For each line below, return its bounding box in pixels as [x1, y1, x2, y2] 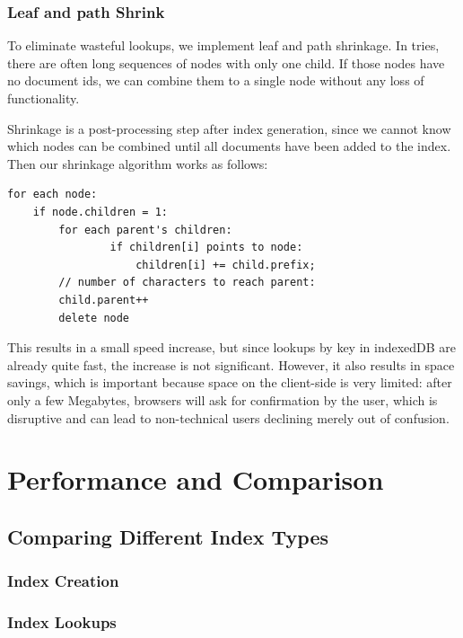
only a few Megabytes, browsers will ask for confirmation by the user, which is [7, 390, 438, 409]
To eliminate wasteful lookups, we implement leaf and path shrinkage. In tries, [7, 36, 440, 55]
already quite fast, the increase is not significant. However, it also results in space [7, 355, 455, 374]
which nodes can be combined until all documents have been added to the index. [7, 137, 451, 155]
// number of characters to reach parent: [58, 276, 316, 289]
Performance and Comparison [7, 461, 384, 498]
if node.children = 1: [32, 205, 168, 218]
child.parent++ [58, 293, 149, 306]
